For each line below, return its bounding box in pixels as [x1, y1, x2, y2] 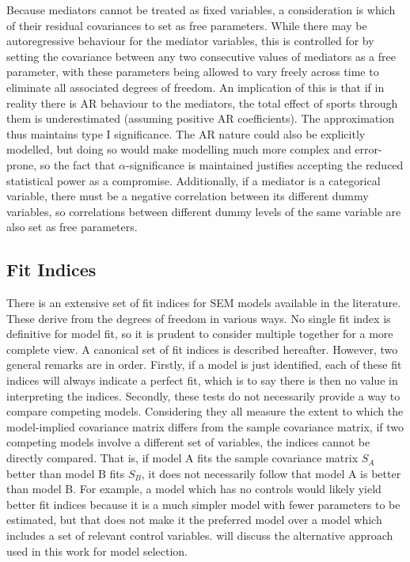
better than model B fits [6, 465, 125, 481]
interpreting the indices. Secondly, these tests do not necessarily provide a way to [6, 387, 401, 404]
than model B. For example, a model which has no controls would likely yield [6, 480, 382, 497]
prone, [6, 156, 37, 173]
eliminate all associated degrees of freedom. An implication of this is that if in [6, 78, 385, 95]
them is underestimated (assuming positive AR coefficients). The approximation [6, 110, 394, 127]
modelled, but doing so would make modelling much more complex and [6, 141, 351, 158]
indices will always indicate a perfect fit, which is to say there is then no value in [6, 372, 398, 389]
